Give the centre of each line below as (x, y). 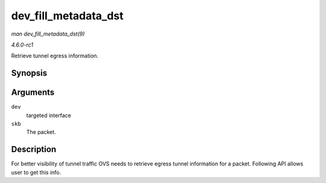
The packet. (41, 132)
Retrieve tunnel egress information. (55, 56)
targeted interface (49, 115)
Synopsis (29, 73)
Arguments (33, 93)
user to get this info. (36, 172)
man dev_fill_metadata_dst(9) (48, 34)
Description (34, 149)
